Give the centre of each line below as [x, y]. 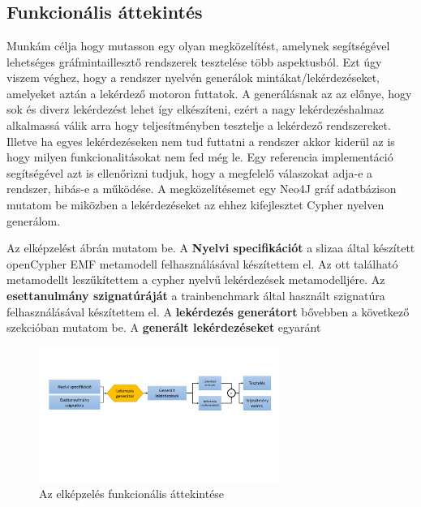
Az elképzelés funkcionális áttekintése [132, 494]
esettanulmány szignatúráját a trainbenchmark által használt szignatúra [196, 295]
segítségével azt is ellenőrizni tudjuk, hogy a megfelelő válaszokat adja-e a [190, 172]
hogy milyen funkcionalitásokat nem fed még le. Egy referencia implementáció [200, 157]
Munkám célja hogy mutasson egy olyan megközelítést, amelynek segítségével [198, 45]
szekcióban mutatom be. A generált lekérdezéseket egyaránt [164, 327]
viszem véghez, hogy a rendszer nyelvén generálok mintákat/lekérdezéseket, [193, 77]
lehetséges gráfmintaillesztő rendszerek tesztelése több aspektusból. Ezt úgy [194, 61]
